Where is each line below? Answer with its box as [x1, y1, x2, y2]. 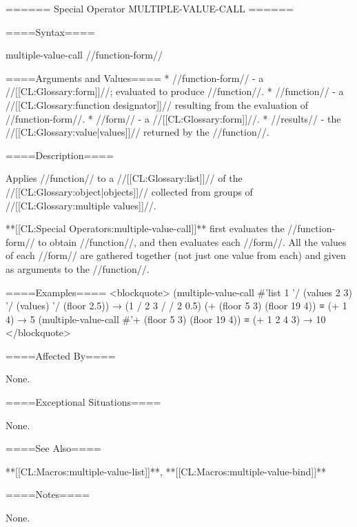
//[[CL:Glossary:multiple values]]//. [6, 198, 156, 212]
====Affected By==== [6, 348, 116, 362]
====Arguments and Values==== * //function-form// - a [6, 70, 264, 85]
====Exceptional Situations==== [6, 395, 161, 409]
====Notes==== [6, 487, 90, 502]
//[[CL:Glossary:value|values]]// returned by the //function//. [6, 125, 269, 139]
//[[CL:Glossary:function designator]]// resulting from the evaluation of [6, 97, 309, 112]
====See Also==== [6, 441, 101, 455]
